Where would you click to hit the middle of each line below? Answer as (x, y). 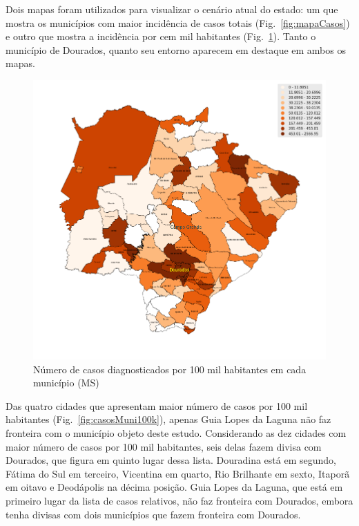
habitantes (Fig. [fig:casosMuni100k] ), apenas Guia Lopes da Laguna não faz (168, 419)
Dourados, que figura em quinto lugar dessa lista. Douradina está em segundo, (171, 460)
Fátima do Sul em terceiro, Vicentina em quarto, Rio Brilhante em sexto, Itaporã (178, 473)
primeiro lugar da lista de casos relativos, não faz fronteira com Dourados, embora (179, 500)
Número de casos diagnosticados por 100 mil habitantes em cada (170, 369)
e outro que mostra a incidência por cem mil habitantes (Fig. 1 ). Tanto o (161, 36)
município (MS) (66, 383)
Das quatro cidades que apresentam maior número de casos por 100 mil (157, 405)
